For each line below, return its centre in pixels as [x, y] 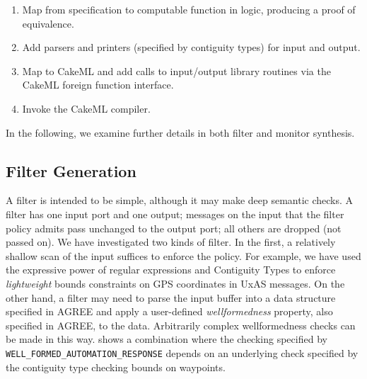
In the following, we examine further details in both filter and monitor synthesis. [180, 132]
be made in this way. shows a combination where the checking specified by [167, 339]
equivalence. [48, 23]
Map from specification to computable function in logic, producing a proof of [189, 9]
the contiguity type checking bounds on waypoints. [116, 367]
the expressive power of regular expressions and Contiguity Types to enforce [171, 270]
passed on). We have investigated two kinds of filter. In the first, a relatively [171, 242]
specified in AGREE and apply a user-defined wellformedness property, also [169, 311]
